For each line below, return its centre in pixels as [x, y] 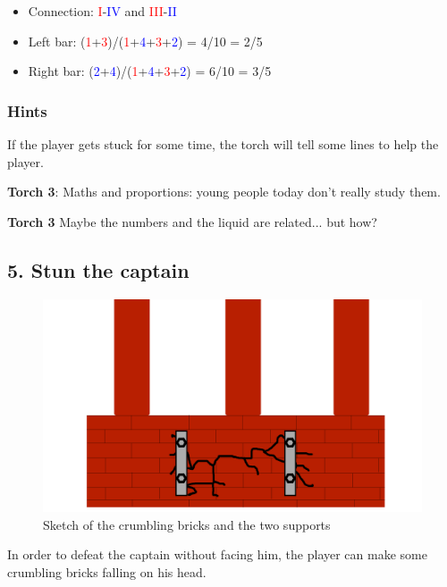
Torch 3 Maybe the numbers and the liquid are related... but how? [192, 221]
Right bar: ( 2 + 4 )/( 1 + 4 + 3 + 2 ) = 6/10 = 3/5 [150, 71]
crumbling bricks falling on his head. [107, 571]
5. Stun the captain [98, 269]
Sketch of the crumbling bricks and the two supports [187, 524]
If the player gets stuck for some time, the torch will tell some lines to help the [223, 144]
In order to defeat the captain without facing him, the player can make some [217, 554]
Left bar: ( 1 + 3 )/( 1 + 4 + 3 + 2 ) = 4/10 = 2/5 [145, 41]
